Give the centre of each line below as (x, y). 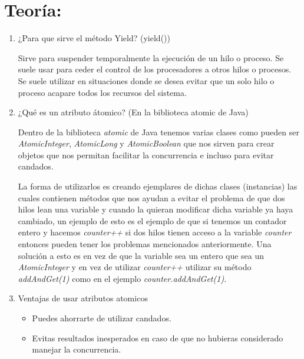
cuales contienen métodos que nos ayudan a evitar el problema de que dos (151, 197)
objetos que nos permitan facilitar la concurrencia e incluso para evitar (146, 154)
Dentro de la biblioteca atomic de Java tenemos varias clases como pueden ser (158, 132)
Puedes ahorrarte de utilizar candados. (102, 318)
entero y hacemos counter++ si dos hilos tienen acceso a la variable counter (155, 232)
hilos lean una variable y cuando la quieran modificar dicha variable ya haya (156, 209)
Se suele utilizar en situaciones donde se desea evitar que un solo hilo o (146, 80)
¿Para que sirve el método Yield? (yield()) (94, 38)
